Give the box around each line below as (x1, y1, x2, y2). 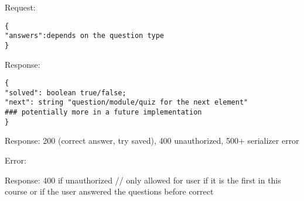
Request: (5, 1, 36, 13)
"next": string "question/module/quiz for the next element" (5, 98, 248, 107)
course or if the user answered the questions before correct (5, 185, 214, 197)
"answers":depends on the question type (5, 32, 165, 40)
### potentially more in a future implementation (5, 108, 202, 117)
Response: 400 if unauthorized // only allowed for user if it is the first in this (5, 174, 281, 186)
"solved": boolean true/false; (5, 88, 127, 97)
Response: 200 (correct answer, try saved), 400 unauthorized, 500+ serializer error (5, 134, 299, 147)
